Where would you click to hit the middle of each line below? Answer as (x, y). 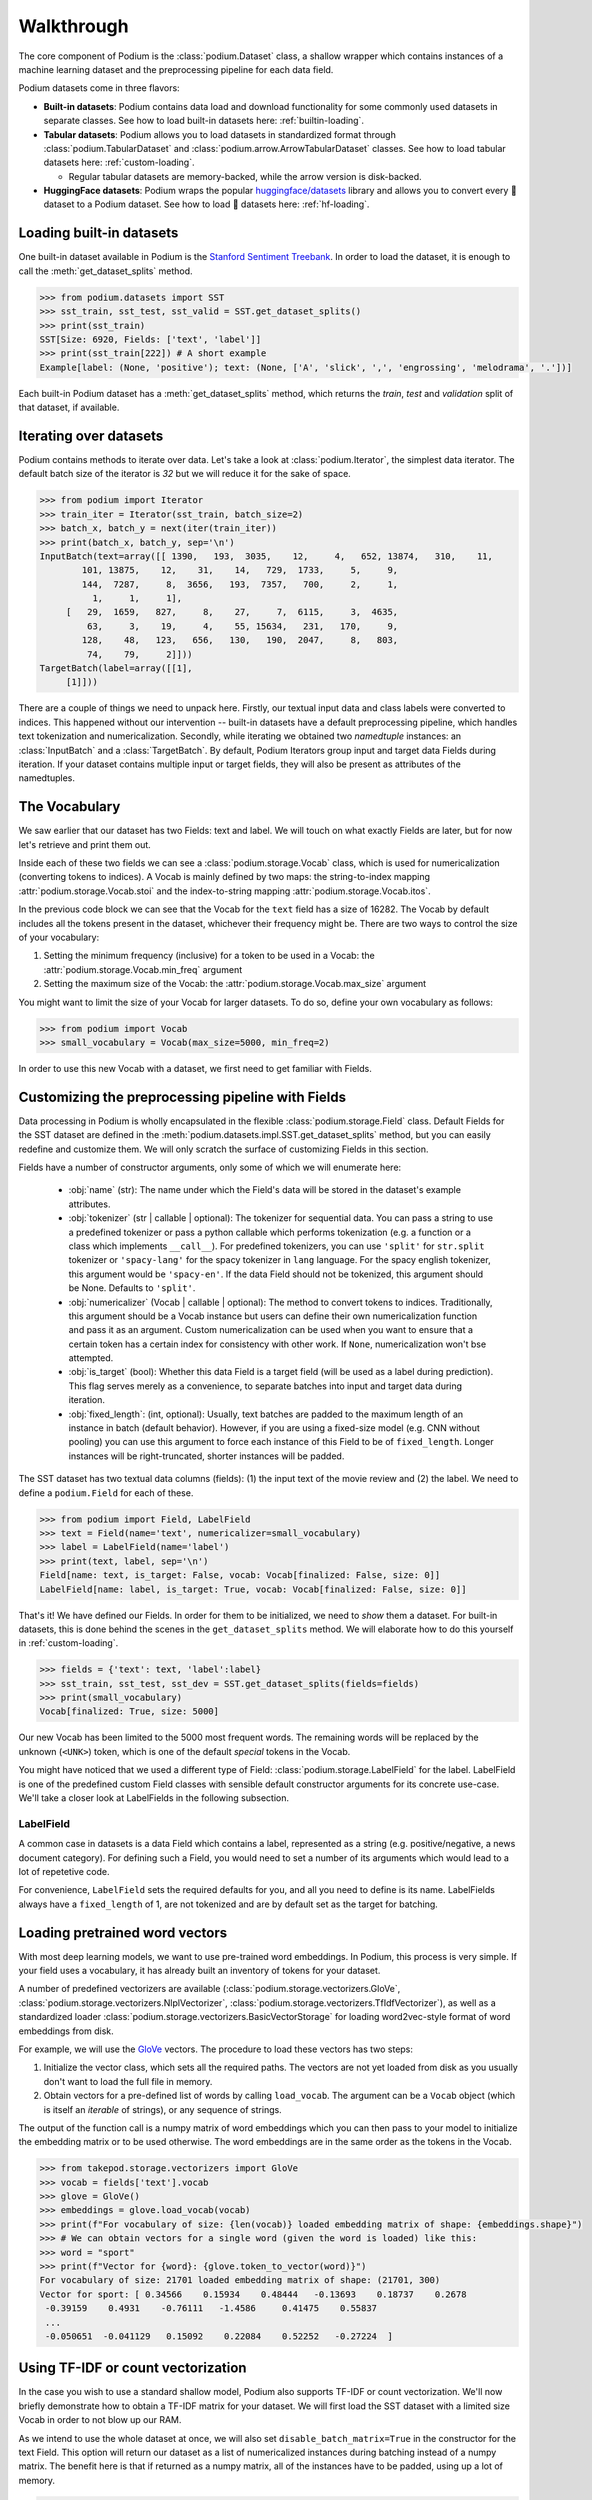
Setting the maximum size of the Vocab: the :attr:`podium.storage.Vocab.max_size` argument (235, 984)
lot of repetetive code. (64, 1871)
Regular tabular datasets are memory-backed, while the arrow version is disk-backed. (245, 176)
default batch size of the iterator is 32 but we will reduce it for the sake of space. (185, 474)
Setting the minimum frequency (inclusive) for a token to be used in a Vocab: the (209, 956)
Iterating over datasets (91, 435)
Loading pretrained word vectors (123, 1932)
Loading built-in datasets (98, 233)
